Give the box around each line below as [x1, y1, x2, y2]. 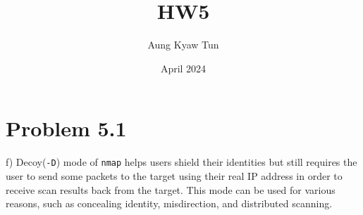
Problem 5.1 [6, 114, 127, 143]
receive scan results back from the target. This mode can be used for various [6, 182, 336, 197]
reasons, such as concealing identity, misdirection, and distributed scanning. [6, 196, 333, 211]
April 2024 [160, 60, 207, 75]
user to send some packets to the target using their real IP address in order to [6, 168, 343, 183]
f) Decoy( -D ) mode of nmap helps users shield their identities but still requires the [6, 155, 357, 169]
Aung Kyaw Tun [147, 37, 219, 52]
